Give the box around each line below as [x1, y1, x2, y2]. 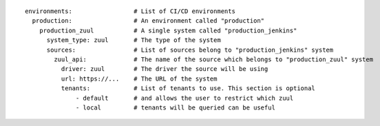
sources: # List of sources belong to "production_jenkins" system [46, 45, 334, 54]
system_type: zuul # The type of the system [46, 36, 222, 44]
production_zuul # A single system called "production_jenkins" [39, 26, 297, 34]
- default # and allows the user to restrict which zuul [76, 94, 294, 102]
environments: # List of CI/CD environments [25, 8, 235, 15]
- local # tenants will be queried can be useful [76, 103, 275, 112]
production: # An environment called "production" [32, 17, 265, 25]
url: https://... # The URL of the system [61, 74, 218, 83]
